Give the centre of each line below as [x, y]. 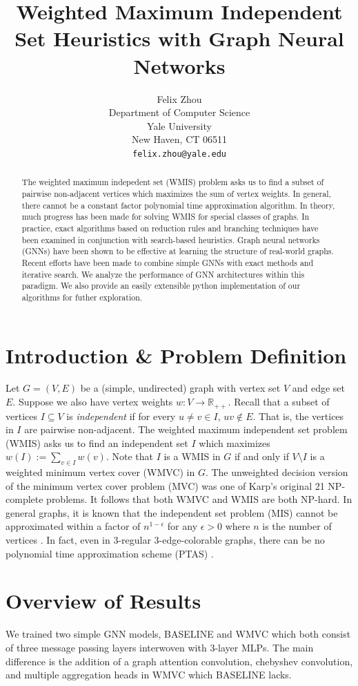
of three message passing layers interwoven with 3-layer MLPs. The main [160, 647]
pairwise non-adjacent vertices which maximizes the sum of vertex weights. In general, [176, 193]
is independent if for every [121, 416]
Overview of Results [103, 601]
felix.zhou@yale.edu [179, 154]
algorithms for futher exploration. [82, 297]
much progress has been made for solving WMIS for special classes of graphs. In [166, 217]
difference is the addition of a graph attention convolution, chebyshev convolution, [179, 661]
